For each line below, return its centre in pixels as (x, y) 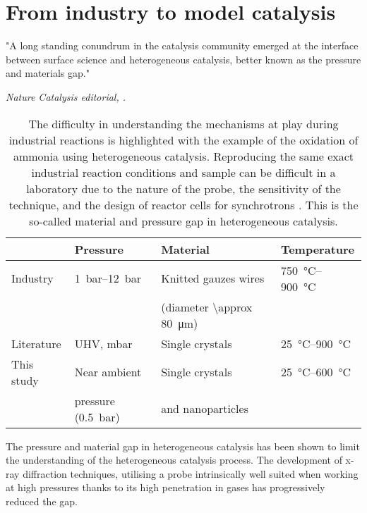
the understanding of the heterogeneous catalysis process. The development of (174, 460)
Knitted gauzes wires (213, 278)
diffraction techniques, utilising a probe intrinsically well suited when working (191, 473)
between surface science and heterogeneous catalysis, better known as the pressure (183, 59)
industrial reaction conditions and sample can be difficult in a (183, 172)
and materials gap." (48, 73)
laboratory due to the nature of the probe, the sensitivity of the (183, 188)
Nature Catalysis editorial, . (66, 96)
